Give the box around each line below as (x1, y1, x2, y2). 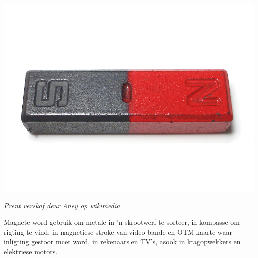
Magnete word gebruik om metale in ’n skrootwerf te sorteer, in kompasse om (4, 217, 240, 227)
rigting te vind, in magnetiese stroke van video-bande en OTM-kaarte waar (4, 226, 232, 237)
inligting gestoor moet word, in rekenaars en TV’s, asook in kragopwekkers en (4, 236, 241, 247)
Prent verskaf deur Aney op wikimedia (4, 200, 120, 210)
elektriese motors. (4, 246, 58, 256)
